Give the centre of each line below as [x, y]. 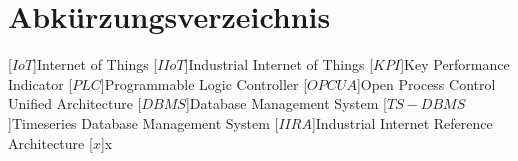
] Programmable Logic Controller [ [204, 83]
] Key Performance [455, 64]
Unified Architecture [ [75, 103]
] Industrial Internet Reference [402, 122]
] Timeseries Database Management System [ [143, 122]
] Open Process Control [426, 83]
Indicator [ [40, 83]
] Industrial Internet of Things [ [279, 64]
